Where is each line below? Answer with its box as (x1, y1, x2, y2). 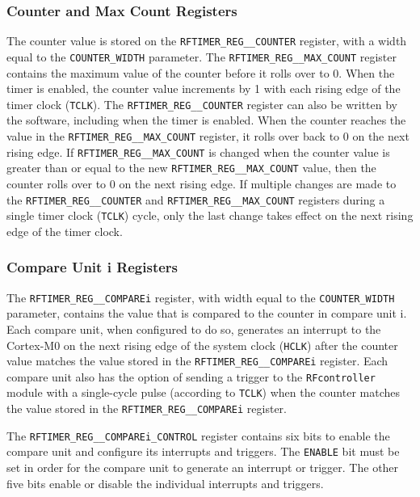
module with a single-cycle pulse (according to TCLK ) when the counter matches (6, 384, 401, 401)
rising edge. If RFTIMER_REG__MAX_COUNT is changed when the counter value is (6, 143, 390, 160)
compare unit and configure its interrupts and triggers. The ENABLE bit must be (6, 443, 400, 460)
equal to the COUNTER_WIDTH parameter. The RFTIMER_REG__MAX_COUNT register (6, 48, 397, 65)
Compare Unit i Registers (6, 257, 178, 277)
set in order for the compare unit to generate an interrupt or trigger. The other (6, 459, 399, 476)
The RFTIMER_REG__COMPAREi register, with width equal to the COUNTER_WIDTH (6, 289, 395, 305)
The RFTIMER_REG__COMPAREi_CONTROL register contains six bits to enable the (6, 427, 390, 444)
